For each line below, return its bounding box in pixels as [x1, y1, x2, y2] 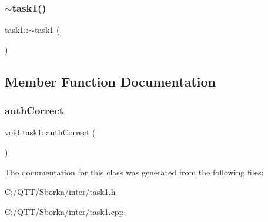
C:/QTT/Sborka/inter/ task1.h [5, 185, 116, 198]
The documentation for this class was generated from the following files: [5, 165, 264, 178]
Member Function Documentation [5, 72, 216, 90]
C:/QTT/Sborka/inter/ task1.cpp [5, 205, 124, 217]
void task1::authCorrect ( [5, 126, 96, 138]
